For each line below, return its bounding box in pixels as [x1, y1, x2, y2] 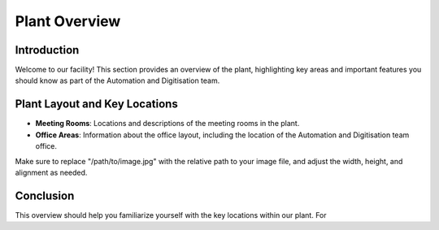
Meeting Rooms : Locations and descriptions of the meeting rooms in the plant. [35, 119, 300, 128]
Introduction [15, 43, 80, 57]
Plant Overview [15, 12, 121, 30]
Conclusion [15, 189, 75, 202]
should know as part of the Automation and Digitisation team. [15, 76, 220, 85]
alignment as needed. [15, 167, 88, 177]
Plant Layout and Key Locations [15, 98, 178, 111]
